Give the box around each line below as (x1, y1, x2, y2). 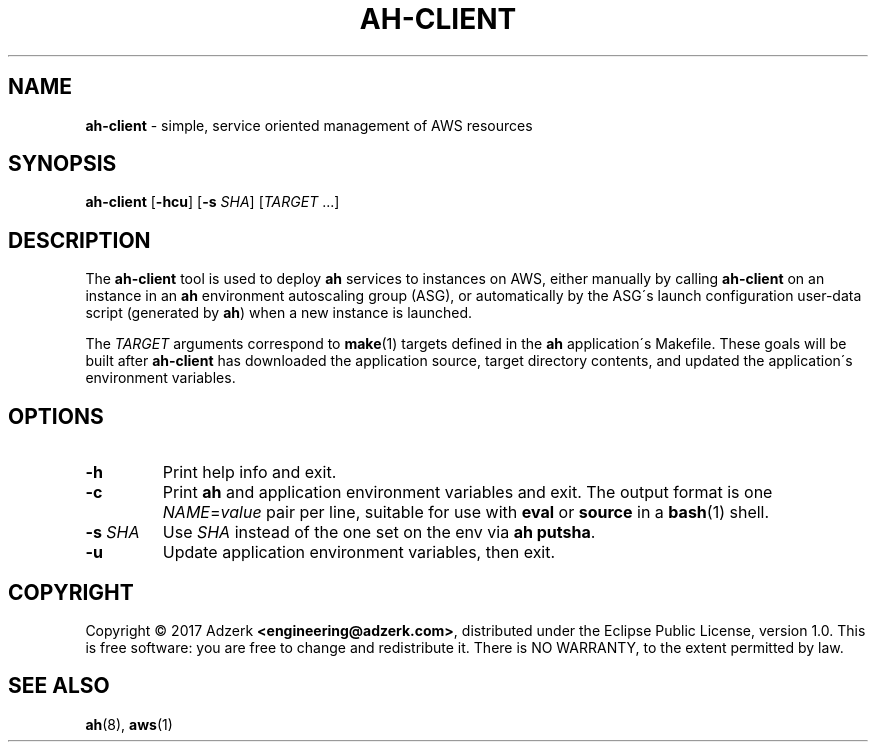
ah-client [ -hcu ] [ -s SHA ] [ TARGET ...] (85, 193, 340, 211)
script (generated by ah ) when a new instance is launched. (85, 304, 473, 322)
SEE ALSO (8, 673, 110, 699)
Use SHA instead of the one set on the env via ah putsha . (162, 522, 596, 543)
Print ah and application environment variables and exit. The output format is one (162, 482, 773, 503)
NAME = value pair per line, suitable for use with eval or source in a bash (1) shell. (162, 502, 770, 523)
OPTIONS (8, 403, 104, 429)
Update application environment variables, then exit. (162, 542, 556, 563)
